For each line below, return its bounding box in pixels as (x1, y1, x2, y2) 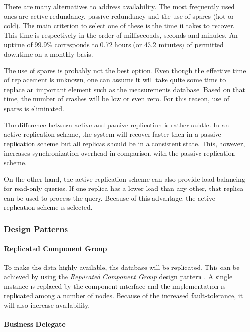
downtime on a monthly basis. (4, 48, 93, 59)
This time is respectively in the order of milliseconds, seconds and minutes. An (4, 30, 238, 40)
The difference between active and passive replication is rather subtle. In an (4, 119, 229, 129)
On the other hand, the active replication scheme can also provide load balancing (4, 174, 245, 184)
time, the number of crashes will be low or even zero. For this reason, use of (4, 94, 229, 104)
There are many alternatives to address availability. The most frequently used (4, 1, 235, 11)
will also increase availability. (4, 300, 90, 310)
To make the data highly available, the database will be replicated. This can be (4, 262, 240, 272)
